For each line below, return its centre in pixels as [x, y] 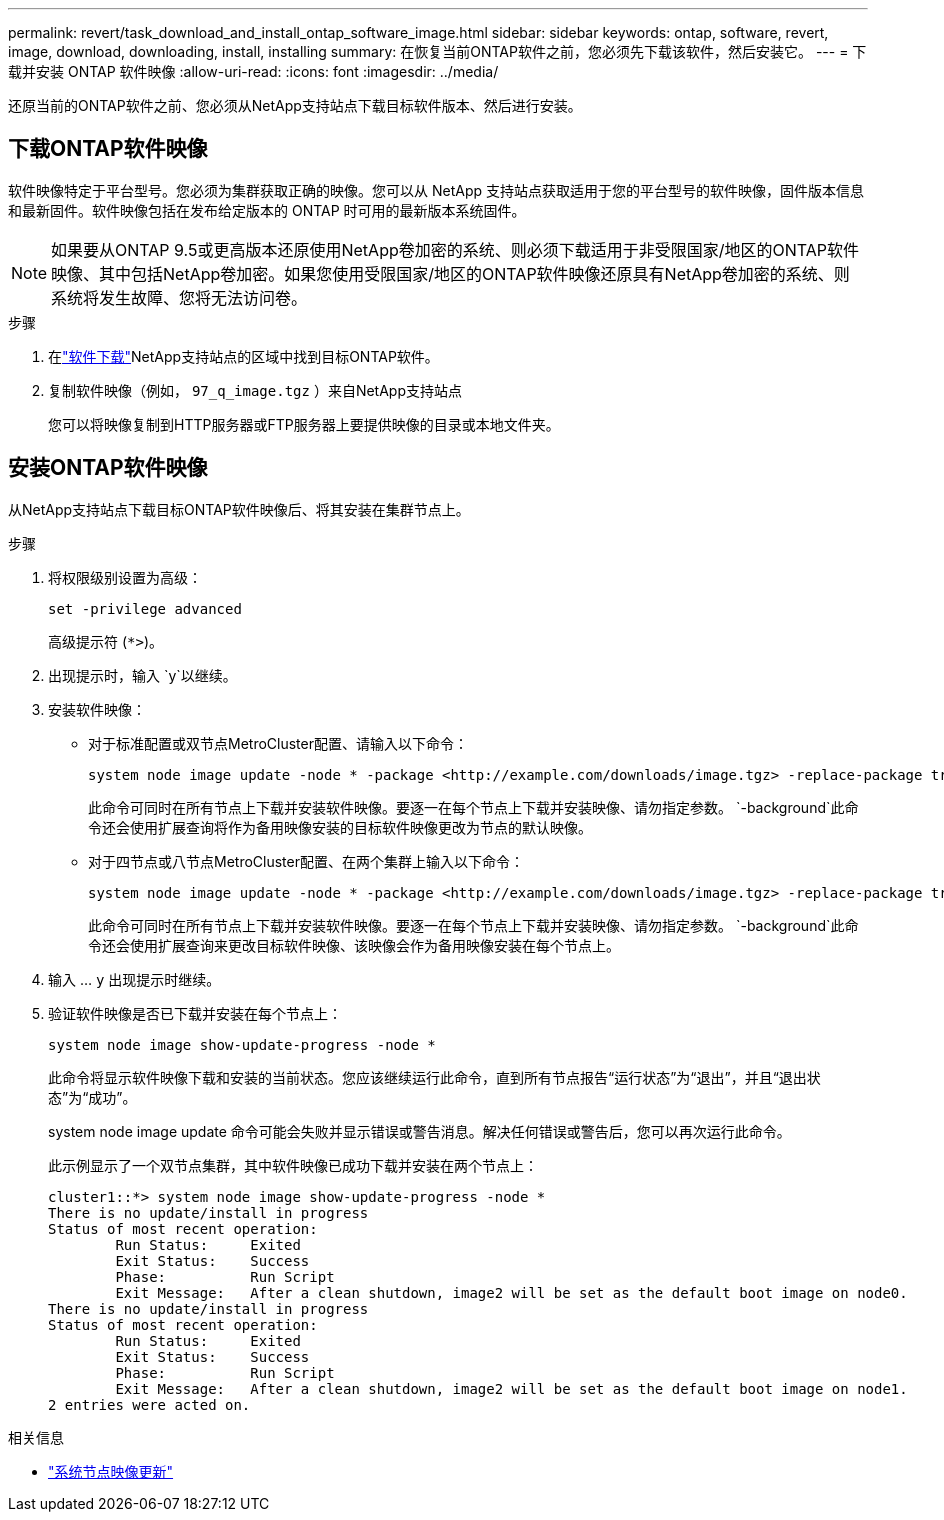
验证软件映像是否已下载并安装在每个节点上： [195, 1013]
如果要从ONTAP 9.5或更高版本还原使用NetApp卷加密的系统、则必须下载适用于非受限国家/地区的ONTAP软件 [455, 249]
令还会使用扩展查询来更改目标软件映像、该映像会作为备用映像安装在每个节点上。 [354, 945]
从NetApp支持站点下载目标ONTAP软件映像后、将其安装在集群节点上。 [239, 509]
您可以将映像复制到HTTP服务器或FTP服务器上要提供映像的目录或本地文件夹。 [304, 424]
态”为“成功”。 [92, 1097]
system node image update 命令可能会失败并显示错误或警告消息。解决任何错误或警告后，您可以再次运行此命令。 [419, 1131]
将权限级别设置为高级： [125, 577]
